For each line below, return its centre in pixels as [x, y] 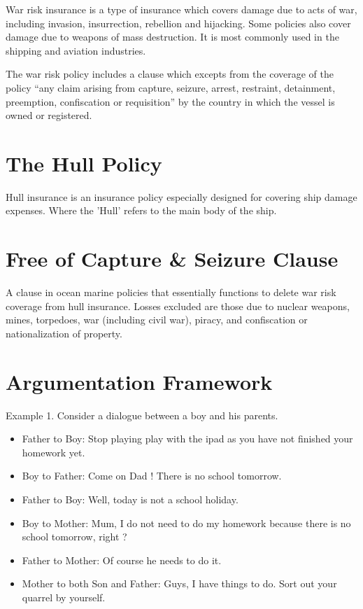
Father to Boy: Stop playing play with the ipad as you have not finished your [187, 439]
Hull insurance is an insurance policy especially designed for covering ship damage [181, 196]
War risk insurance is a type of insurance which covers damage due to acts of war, [181, 9]
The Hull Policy [84, 163]
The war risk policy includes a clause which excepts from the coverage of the [170, 74]
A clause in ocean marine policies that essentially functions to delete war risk [171, 292]
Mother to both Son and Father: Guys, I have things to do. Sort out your [179, 583]
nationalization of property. [64, 333]
